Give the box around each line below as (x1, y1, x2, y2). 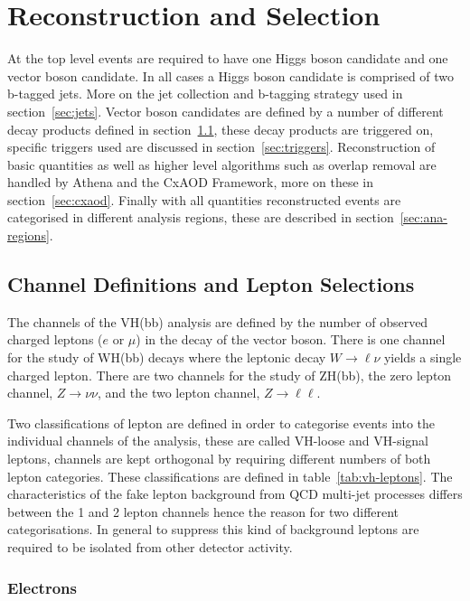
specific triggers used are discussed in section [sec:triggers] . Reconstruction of (7, 137, 436, 156)
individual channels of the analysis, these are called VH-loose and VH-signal (7, 431, 429, 450)
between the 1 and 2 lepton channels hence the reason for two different (7, 502, 399, 521)
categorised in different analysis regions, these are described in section (7, 208, 394, 227)
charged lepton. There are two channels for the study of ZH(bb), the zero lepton (7, 365, 452, 384)
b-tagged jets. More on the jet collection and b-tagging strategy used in (7, 84, 403, 103)
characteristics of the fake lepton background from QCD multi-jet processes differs (7, 484, 463, 503)
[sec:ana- (399, 208, 447, 227)
